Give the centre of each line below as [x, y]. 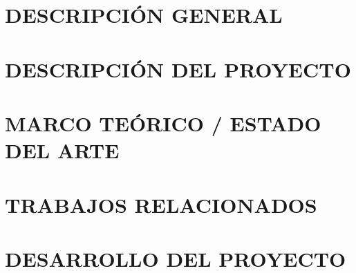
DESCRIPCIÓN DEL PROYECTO [178, 69]
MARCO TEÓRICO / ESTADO [163, 123]
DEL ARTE [62, 150]
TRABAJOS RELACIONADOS [161, 204]
